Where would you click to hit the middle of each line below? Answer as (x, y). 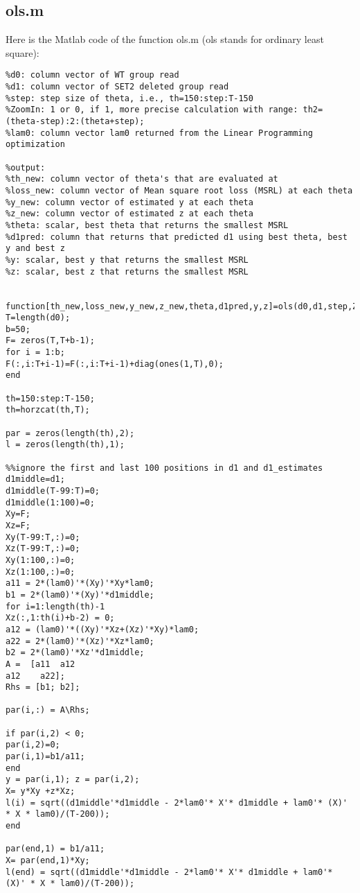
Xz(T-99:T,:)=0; (43, 549)
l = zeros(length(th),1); (65, 445)
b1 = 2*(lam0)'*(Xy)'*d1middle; (80, 595)
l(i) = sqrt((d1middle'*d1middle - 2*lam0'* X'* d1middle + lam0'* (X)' (177, 803)
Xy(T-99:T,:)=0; (43, 537)
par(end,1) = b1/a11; (55, 849)
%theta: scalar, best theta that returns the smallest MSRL (147, 225)
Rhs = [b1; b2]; (43, 687)
